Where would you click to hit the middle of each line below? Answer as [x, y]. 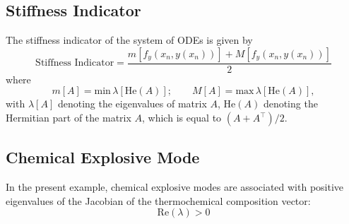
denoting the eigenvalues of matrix [132, 104]
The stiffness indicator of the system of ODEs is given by [129, 40]
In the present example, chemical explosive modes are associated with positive [175, 187]
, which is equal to [182, 118]
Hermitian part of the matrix [69, 118]
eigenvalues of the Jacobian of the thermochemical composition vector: [158, 200]
